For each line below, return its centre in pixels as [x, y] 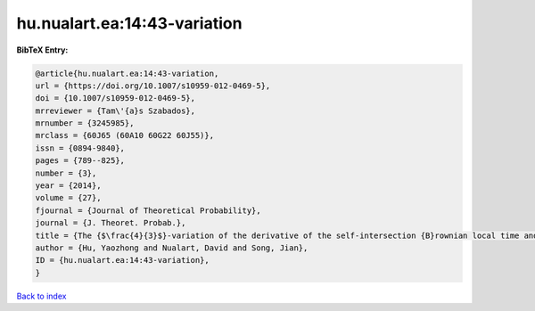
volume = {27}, [68, 198]
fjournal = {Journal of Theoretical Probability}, [148, 210]
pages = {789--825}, [80, 161]
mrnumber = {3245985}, [85, 123]
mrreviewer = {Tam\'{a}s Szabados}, [115, 110]
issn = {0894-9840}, [80, 148]
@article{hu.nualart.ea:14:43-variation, [127, 73]
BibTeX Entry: [42, 50]
